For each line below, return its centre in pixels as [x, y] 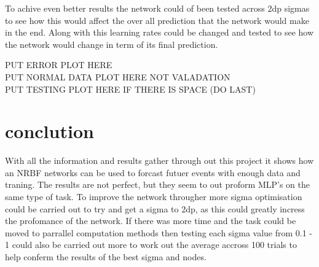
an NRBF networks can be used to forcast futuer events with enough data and [153, 172]
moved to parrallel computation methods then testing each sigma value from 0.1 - [159, 232]
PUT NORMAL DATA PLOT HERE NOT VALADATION [118, 76]
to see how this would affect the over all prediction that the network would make [157, 20]
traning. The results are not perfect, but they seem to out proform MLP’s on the [157, 184]
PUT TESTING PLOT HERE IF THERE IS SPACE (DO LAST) [130, 89]
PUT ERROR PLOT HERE [59, 65]
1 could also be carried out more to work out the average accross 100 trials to [151, 245]
